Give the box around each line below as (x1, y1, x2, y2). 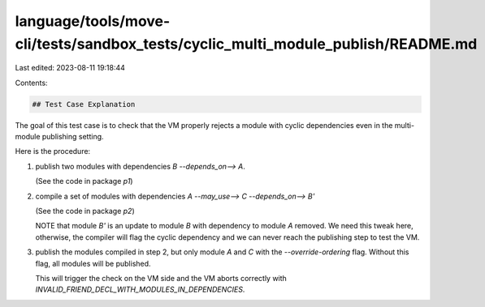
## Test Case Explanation (32, 100, 136, 109)
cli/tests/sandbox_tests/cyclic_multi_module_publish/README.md (15, 35, 478, 53)
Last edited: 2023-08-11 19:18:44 (15, 63, 126, 73)
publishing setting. (41, 132, 105, 142)
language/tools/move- (15, 12, 171, 30)
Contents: (15, 78, 48, 87)
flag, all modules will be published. (35, 258, 151, 268)
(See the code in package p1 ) (35, 177, 133, 186)
